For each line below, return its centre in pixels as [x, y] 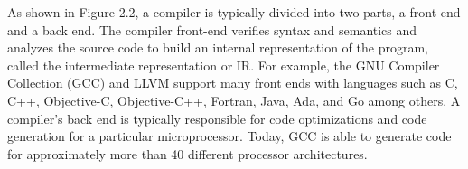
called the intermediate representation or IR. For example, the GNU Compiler [224, 65]
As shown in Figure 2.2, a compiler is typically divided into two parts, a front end [234, 12]
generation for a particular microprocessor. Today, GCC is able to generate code [229, 136]
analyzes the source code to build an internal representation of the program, [218, 47]
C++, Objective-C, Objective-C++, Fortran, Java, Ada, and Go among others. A [234, 100]
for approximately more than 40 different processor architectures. [187, 153]
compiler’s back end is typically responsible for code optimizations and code [217, 118]
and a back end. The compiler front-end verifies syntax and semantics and [212, 29]
